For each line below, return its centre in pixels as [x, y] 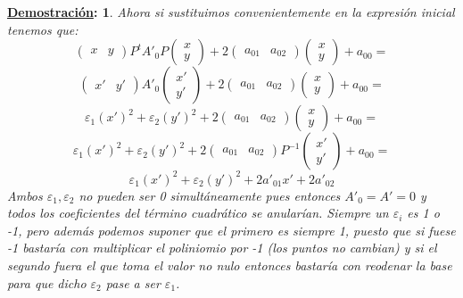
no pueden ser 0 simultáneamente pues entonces [210, 195]
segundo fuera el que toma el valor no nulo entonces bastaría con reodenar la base [230, 265]
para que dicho [47, 282]
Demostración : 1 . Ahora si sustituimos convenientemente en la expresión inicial [231, 12]
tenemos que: [43, 29]
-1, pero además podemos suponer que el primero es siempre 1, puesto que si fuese [231, 230]
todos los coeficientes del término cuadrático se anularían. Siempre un [198, 213]
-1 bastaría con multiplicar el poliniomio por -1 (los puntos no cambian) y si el [222, 248]
